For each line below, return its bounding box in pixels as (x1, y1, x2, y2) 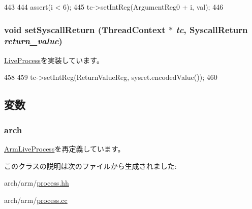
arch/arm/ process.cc (4, 194, 68, 205)
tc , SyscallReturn (176, 23, 248, 36)
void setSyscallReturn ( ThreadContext (4, 23, 166, 36)
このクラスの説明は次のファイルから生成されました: (4, 160, 177, 171)
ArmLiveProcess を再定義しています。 (4, 143, 125, 154)
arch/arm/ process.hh (4, 177, 69, 188)
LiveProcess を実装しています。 (4, 54, 104, 65)
